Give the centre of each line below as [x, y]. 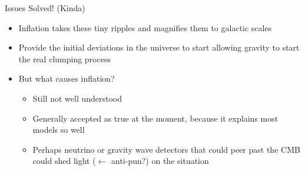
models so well [59, 130]
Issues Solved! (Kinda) [45, 8]
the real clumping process [64, 58]
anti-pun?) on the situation [160, 161]
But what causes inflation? [67, 78]
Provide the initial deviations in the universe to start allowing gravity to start [159, 47]
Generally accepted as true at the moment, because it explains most [155, 118]
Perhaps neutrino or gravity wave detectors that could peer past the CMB [166, 149]
